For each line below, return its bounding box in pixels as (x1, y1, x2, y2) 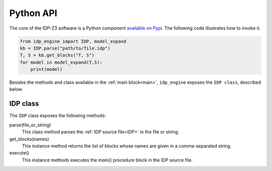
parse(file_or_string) (9, 122, 51, 128)
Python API (9, 8, 57, 19)
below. (9, 86, 23, 92)
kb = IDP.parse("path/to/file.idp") (20, 45, 111, 51)
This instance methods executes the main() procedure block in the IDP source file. (22, 157, 193, 163)
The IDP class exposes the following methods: (9, 113, 106, 119)
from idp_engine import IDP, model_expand (20, 38, 126, 44)
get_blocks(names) (9, 136, 49, 142)
